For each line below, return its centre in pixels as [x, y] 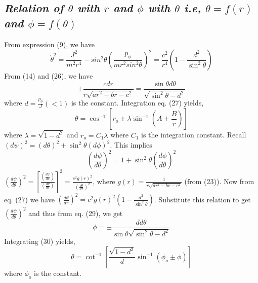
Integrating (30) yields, [40, 241]
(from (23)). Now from [219, 181]
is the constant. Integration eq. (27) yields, [137, 103]
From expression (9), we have [49, 44]
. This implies [131, 145]
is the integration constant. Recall [194, 135]
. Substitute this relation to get [202, 199]
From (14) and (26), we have [49, 76]
